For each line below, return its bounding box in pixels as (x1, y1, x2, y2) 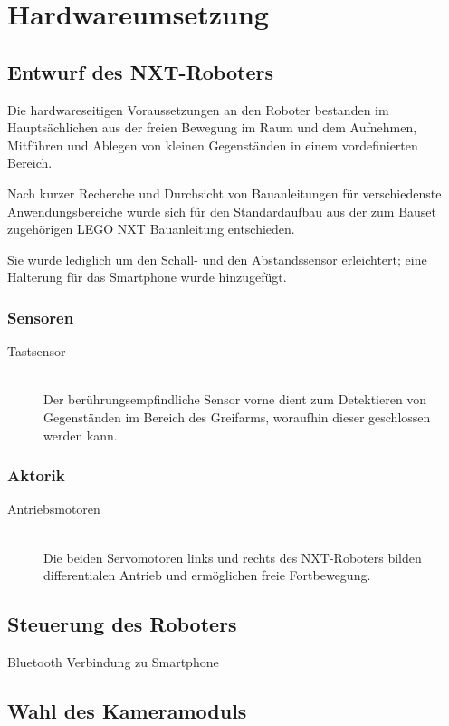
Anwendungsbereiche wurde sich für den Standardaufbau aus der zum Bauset (7, 201, 437, 220)
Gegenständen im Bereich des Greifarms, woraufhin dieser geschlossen (43, 407, 431, 426)
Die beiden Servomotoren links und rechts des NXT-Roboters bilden (43, 547, 422, 566)
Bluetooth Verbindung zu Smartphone (7, 652, 219, 671)
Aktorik (7, 464, 65, 487)
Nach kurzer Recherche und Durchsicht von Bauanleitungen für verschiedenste (7, 183, 442, 202)
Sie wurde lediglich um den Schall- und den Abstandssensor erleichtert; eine (7, 249, 427, 268)
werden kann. (43, 425, 118, 444)
